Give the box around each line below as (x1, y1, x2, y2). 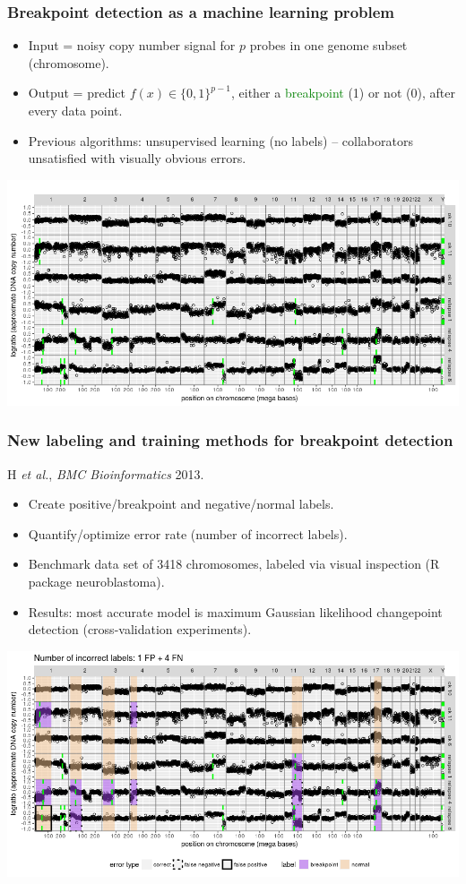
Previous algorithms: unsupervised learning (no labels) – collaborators (28, 131, 413, 150)
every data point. (28, 101, 123, 119)
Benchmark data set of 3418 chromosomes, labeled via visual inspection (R (28, 554, 440, 573)
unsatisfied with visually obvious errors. (28, 149, 246, 167)
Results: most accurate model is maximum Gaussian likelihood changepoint (28, 602, 443, 621)
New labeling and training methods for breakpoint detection (7, 429, 453, 451)
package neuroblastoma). (28, 571, 165, 590)
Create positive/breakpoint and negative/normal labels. (28, 494, 334, 513)
